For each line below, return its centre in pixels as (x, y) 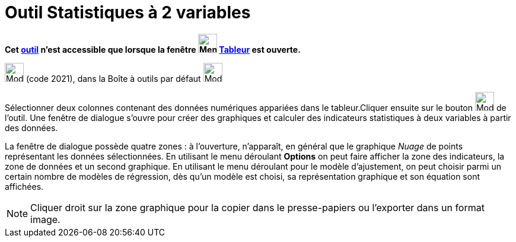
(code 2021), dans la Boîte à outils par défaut (113, 78)
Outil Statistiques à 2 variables (128, 12)
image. (45, 219)
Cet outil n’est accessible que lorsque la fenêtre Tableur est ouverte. (153, 49)
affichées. (24, 186)
